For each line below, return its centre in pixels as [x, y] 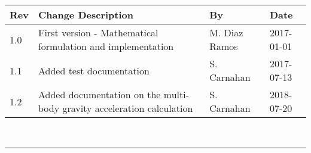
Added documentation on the [99, 94]
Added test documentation [94, 70]
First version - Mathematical [98, 32]
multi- [176, 94]
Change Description [86, 15]
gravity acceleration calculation [128, 108]
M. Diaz [226, 32]
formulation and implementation [106, 46]
